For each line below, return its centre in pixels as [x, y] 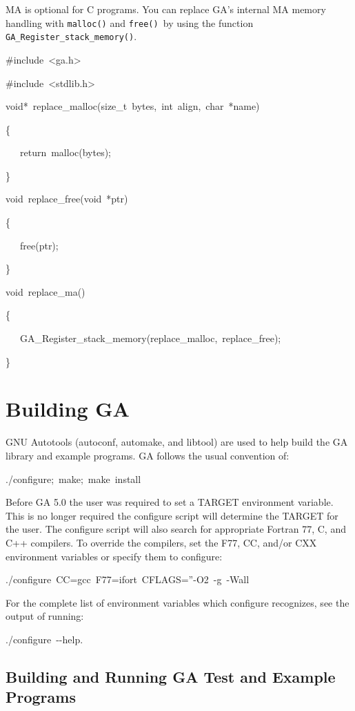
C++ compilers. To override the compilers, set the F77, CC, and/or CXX [161, 542]
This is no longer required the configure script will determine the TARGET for [172, 515]
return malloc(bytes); [65, 152]
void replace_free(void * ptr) [67, 199]
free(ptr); [39, 245]
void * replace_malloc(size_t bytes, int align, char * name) [133, 106]
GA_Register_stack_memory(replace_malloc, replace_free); [150, 338]
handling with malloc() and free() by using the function [130, 22]
